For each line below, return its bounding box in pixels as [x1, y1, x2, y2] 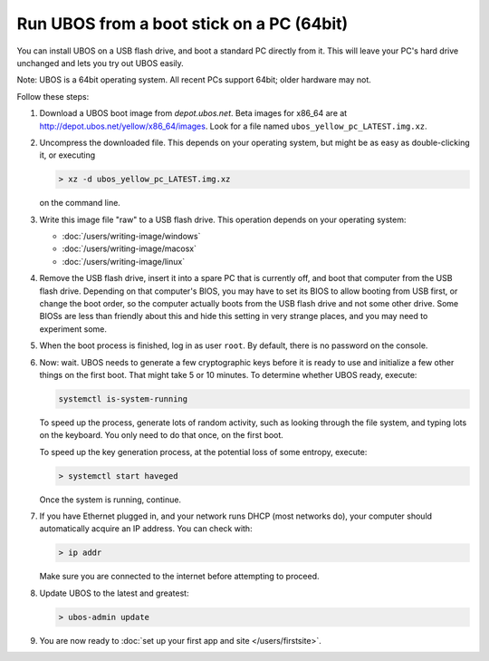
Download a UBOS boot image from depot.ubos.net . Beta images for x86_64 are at [39, 108, 348, 119]
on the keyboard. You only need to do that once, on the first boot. [39, 430, 284, 441]
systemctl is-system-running [58, 394, 188, 403]
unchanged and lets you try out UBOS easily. [16, 57, 185, 68]
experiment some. [39, 323, 108, 335]
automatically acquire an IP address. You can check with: [39, 523, 253, 534]
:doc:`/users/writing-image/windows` [62, 231, 201, 242]
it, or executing [39, 150, 95, 160]
